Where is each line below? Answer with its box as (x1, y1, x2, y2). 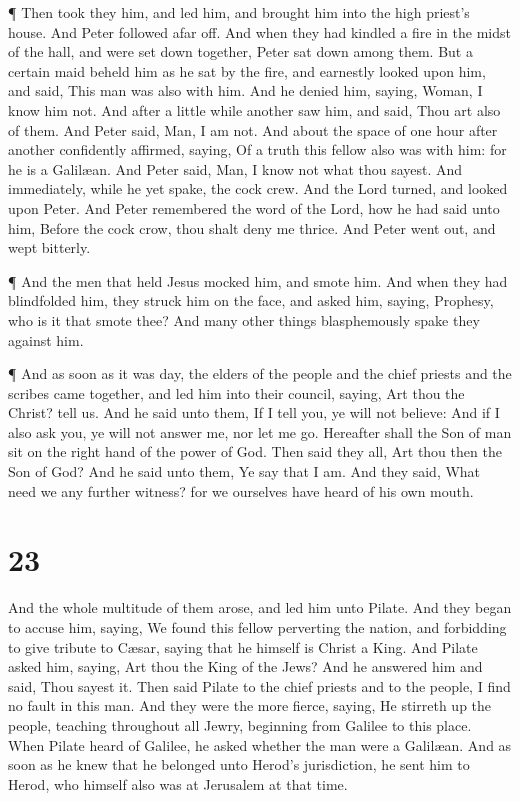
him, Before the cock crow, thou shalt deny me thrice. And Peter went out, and (8, 217, 496, 238)
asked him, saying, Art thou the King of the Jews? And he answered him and (8, 656, 483, 677)
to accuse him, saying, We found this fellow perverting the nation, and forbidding (8, 616, 507, 637)
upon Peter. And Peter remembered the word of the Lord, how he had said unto (8, 197, 500, 218)
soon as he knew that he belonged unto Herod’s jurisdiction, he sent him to (8, 754, 470, 775)
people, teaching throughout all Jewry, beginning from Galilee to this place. (8, 714, 472, 735)
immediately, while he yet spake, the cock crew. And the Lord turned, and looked (8, 178, 508, 199)
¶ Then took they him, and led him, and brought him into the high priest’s (8, 2, 470, 22)
